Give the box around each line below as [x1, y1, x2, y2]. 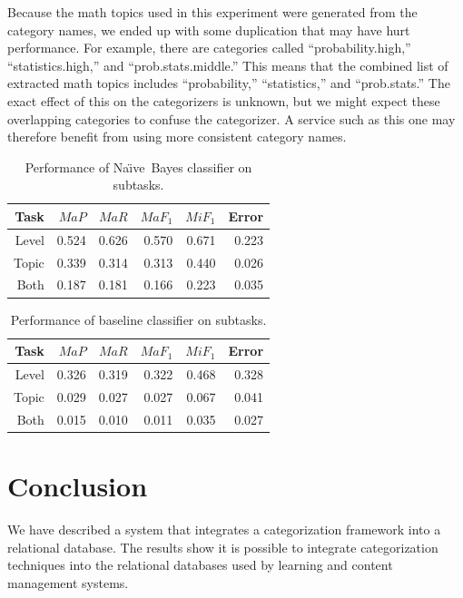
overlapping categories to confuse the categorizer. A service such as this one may [7, 109, 456, 128]
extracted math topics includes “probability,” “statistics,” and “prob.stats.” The [7, 74, 450, 93]
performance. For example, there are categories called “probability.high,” [7, 38, 411, 57]
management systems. [7, 573, 129, 592]
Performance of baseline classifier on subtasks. [10, 309, 267, 328]
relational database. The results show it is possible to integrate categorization [7, 537, 438, 556]
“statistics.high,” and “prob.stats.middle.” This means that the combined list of [7, 55, 448, 74]
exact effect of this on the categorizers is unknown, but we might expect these [7, 91, 440, 110]
